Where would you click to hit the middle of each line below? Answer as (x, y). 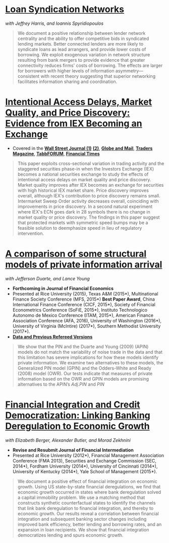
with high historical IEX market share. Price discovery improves (83, 190)
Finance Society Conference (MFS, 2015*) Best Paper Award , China (84, 299)
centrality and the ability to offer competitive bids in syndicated (83, 38)
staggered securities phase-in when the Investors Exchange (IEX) (86, 169)
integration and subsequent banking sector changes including (82, 519)
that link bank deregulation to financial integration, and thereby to (86, 508)
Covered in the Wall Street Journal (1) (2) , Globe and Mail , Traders (82, 148)
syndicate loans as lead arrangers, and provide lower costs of (82, 49)
